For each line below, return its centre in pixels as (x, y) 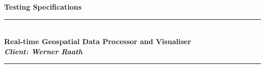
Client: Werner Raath (43, 51)
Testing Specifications (43, 7)
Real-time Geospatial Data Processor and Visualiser (98, 41)
